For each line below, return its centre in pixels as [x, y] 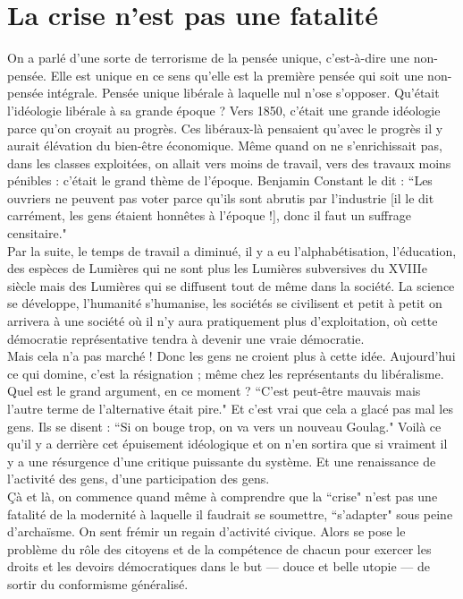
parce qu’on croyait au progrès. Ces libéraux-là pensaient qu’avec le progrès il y [225, 128]
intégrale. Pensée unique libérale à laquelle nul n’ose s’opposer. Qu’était [243, 93]
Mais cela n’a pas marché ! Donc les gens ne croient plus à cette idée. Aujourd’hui [231, 356]
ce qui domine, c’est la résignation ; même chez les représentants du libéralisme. [226, 373]
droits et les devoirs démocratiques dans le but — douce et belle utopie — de [219, 566]
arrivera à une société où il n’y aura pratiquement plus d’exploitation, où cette [223, 321]
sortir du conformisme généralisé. [98, 583]
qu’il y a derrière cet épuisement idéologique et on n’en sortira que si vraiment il [227, 444]
